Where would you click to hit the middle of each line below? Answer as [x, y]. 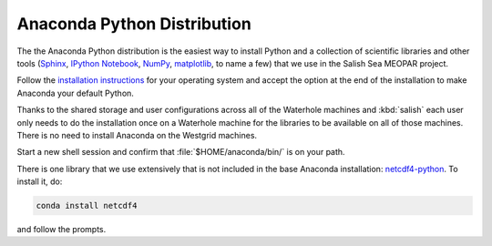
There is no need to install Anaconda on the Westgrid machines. [137, 135]
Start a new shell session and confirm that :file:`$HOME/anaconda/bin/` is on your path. [181, 152]
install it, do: [40, 181]
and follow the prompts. [61, 230]
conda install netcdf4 [87, 206]
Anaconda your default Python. [75, 93]
